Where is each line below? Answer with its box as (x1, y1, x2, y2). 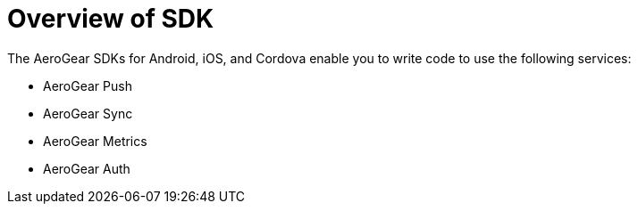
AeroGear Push (43, 77, 132, 93)
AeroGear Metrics (43, 133, 147, 149)
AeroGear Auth (43, 160, 130, 176)
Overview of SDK (7, 4, 214, 34)
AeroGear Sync (43, 105, 133, 121)
